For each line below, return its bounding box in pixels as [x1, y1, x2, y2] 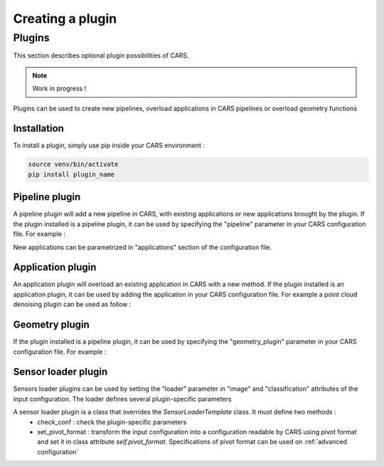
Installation [13, 122, 64, 135]
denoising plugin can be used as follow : [13, 300, 132, 309]
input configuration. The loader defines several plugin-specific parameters [13, 394, 232, 403]
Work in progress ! [32, 84, 87, 93]
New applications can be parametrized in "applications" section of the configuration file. [13, 243, 272, 251]
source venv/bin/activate [28, 160, 119, 169]
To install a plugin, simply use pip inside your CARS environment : [13, 141, 206, 149]
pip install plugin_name [28, 170, 115, 178]
